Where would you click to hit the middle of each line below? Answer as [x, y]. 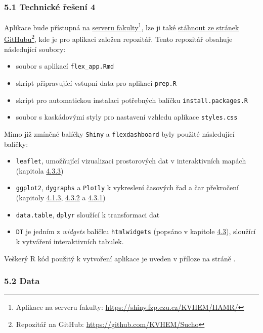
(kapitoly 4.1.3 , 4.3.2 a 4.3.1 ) [61, 198]
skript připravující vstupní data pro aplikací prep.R [96, 82]
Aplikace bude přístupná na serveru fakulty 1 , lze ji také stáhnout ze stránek [122, 26]
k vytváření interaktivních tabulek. [70, 241]
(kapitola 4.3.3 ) [40, 170]
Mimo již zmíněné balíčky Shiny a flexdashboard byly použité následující [119, 133]
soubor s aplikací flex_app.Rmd [65, 66]
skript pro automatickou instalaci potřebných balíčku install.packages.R [132, 100]
